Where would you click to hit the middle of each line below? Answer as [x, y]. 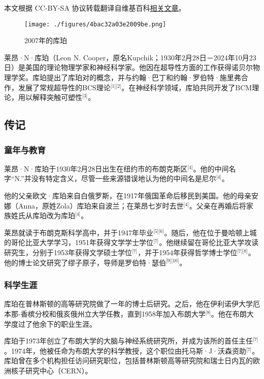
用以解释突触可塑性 [50, 97]
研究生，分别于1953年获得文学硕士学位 [68, 252]
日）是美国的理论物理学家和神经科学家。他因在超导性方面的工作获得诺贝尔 [128, 67]
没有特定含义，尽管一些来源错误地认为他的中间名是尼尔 [124, 178]
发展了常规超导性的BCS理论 [64, 87]
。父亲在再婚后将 [218, 205]
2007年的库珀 [46, 40]
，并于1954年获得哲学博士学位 [188, 252]
